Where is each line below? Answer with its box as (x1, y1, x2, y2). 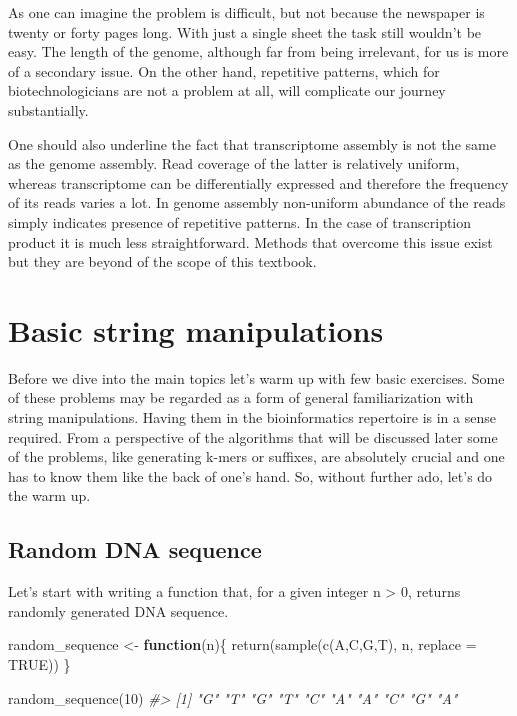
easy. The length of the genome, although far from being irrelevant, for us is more (8, 41, 509, 62)
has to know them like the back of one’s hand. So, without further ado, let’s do (8, 465, 493, 486)
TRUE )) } (8, 653, 71, 674)
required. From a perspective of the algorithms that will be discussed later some (8, 426, 498, 447)
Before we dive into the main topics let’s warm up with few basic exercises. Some (8, 367, 505, 388)
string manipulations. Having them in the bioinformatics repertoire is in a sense (8, 407, 496, 428)
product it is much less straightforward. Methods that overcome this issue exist (8, 231, 493, 252)
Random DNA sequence (8, 534, 262, 565)
